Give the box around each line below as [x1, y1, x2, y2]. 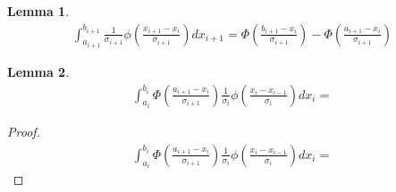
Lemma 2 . [7, 63, 70, 81]
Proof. [7, 122, 40, 141]
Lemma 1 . [7, 2, 70, 20]
